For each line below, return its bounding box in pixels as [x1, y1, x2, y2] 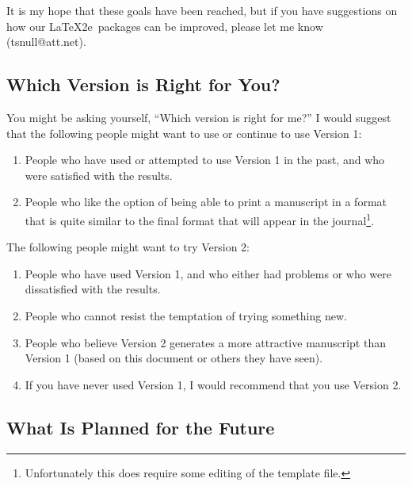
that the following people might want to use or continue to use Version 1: [6, 124, 362, 141]
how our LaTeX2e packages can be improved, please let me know [6, 17, 323, 34]
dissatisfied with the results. [25, 281, 161, 297]
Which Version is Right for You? [6, 72, 280, 97]
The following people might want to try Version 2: [6, 239, 250, 255]
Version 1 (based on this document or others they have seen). [25, 350, 323, 366]
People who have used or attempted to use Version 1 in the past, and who [25, 151, 385, 168]
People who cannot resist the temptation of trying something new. [25, 307, 347, 323]
